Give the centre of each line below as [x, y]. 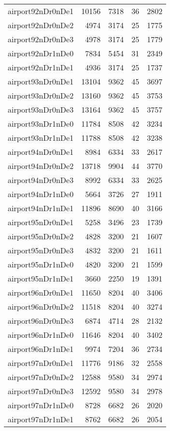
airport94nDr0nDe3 [41, 180]
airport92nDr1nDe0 [41, 53]
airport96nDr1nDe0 [41, 335]
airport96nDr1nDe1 [41, 349]
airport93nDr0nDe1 [41, 81]
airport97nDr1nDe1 [41, 419]
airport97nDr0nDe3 [41, 391]
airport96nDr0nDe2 [41, 307]
